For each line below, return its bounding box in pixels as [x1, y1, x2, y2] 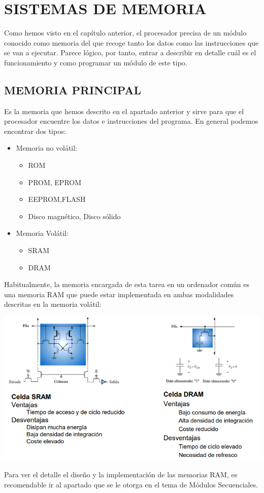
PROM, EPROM [28, 177, 82, 187]
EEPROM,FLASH [28, 194, 86, 204]
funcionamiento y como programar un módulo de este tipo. [4, 57, 187, 67]
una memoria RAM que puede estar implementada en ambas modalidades [4, 289, 234, 299]
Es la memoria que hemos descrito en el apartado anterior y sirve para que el [4, 105, 244, 116]
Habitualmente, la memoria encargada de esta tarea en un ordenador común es [4, 279, 249, 290]
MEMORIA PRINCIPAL [4, 82, 142, 97]
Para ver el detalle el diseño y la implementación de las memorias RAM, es [4, 469, 238, 480]
